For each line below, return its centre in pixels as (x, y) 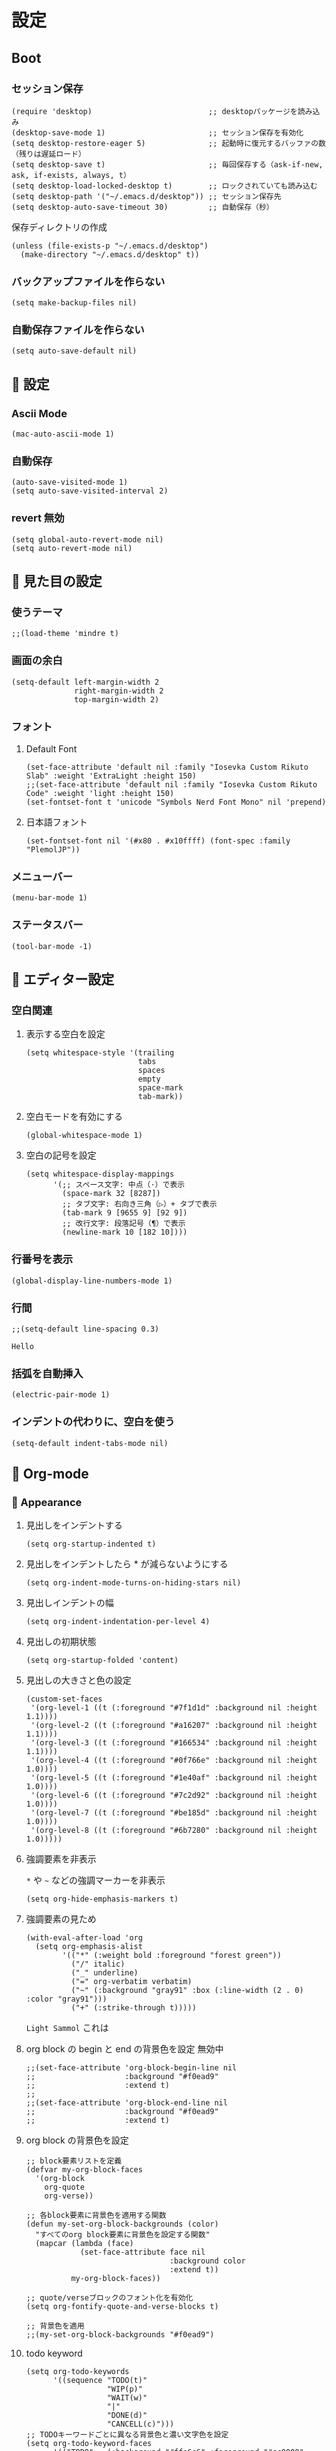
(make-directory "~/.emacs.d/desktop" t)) (110, 254)
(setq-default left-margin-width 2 (85, 682)
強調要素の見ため (61, 1919)
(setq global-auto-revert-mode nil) (87, 539)
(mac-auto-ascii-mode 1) (63, 434)
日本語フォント (56, 822)
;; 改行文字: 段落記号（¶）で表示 (124, 1224)
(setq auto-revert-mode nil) (72, 548)
